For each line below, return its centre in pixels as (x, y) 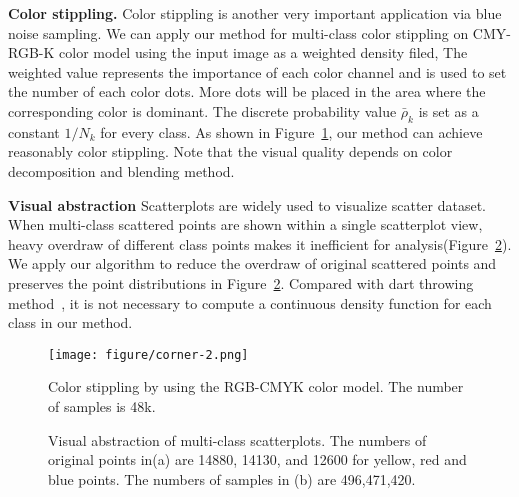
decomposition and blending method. (121, 170)
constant (34, 131)
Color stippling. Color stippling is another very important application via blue (255, 13)
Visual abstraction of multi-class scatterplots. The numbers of (237, 439)
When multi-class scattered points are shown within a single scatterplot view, (245, 224)
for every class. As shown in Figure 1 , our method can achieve (291, 131)
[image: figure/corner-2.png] (148, 354)
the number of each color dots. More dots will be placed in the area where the (247, 91)
